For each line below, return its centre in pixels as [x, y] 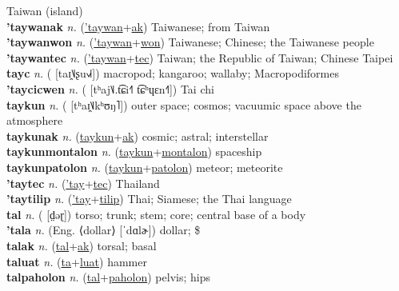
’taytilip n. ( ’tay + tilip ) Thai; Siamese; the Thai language [149, 199]
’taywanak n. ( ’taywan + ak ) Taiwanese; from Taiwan [138, 26]
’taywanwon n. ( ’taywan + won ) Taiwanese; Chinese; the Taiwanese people [190, 42]
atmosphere [35, 120]
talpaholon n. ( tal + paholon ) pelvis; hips [108, 277]
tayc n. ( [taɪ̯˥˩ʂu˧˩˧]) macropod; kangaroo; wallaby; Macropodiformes [173, 73]
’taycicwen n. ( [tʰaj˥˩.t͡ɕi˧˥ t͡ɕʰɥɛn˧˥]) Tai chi [110, 88]
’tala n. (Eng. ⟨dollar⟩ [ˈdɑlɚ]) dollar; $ [104, 230]
